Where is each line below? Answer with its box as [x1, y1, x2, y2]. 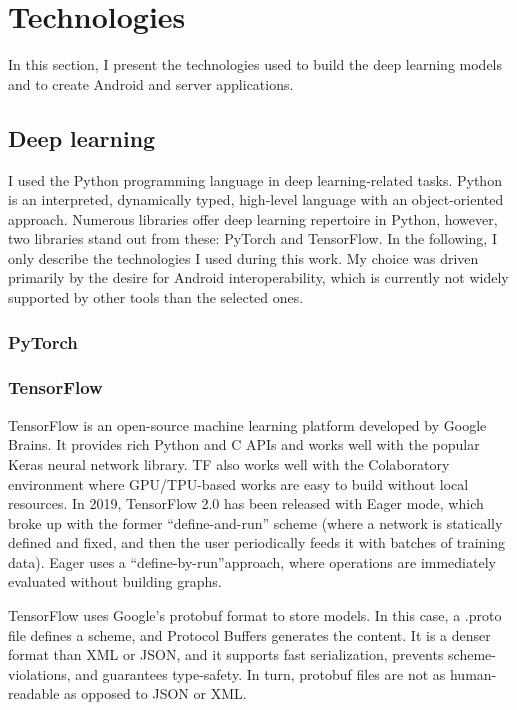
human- [449, 663, 497, 684]
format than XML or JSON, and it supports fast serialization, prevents [8, 644, 444, 665]
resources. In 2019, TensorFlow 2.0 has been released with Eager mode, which [8, 493, 484, 514]
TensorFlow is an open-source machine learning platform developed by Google [8, 414, 487, 435]
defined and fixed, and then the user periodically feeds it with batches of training [8, 532, 506, 553]
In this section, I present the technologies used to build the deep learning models [8, 54, 503, 75]
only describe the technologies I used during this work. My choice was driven [8, 247, 479, 268]
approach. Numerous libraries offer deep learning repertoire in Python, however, [8, 208, 498, 229]
